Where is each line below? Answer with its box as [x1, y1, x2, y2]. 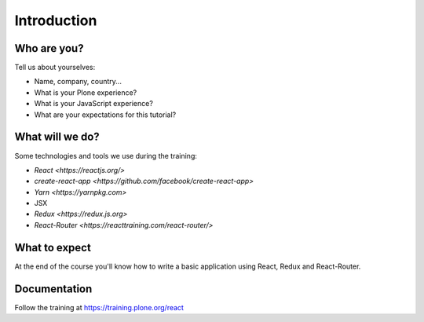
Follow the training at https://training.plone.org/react [14, 302, 185, 312]
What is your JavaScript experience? [34, 99, 153, 108]
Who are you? [14, 42, 84, 55]
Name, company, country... [34, 77, 122, 86]
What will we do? [14, 130, 100, 144]
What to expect [14, 240, 92, 254]
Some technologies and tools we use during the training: [14, 151, 198, 160]
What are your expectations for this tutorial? [34, 110, 177, 119]
